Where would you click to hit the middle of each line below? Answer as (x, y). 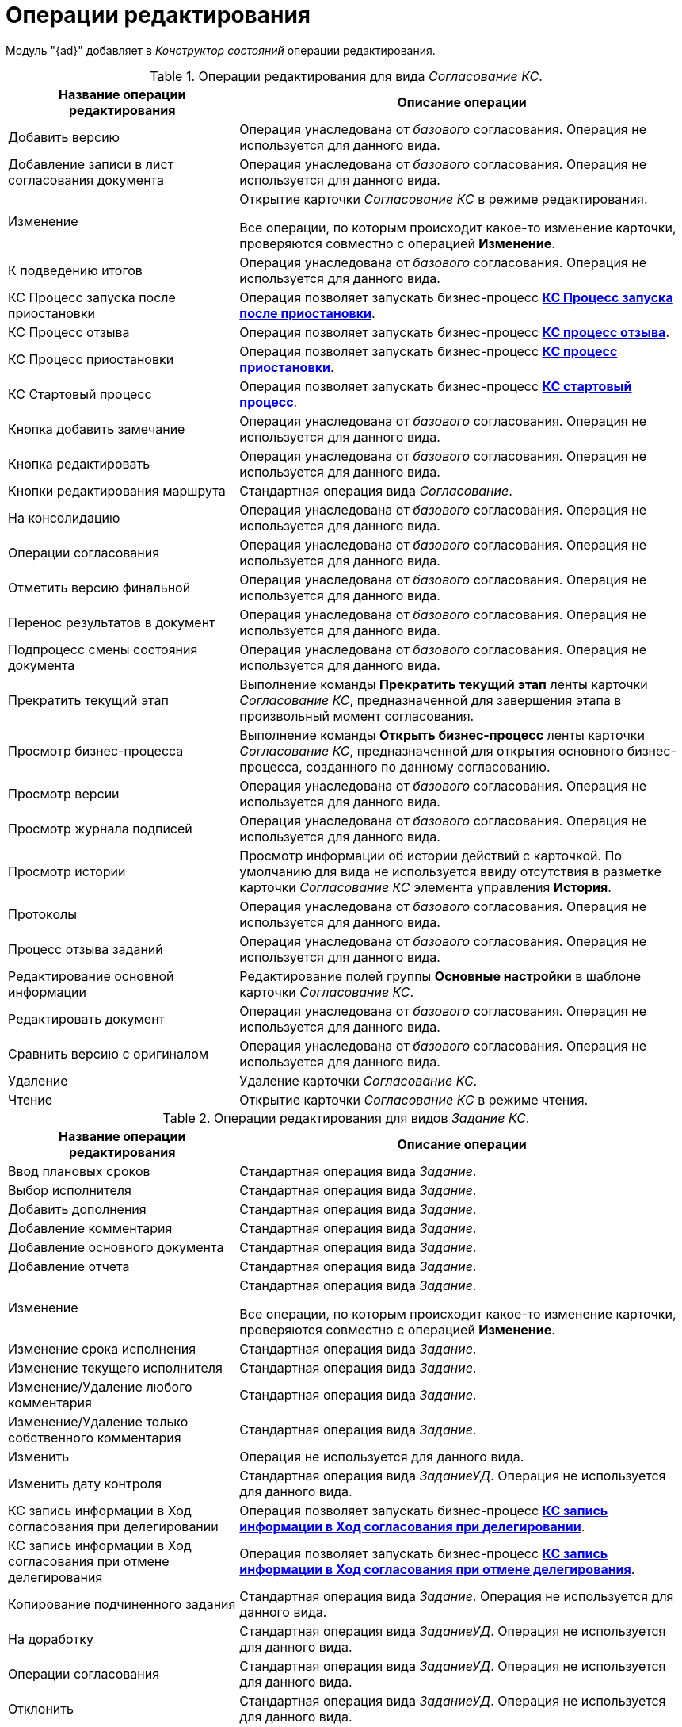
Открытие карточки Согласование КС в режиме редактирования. (444, 199)
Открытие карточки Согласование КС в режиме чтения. (414, 1099)
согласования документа (86, 180)
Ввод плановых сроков (79, 1171)
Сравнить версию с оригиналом (109, 1053)
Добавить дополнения (77, 1209)
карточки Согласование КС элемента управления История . (425, 887)
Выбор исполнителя (70, 1190)
